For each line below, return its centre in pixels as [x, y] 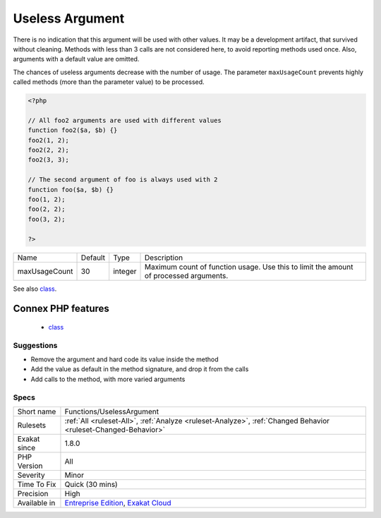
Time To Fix [37, 485]
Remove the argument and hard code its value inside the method [125, 359]
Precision [33, 494]
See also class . [35, 289]
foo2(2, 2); [49, 150]
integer [125, 271]
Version [30, 466]
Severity [31, 475]
